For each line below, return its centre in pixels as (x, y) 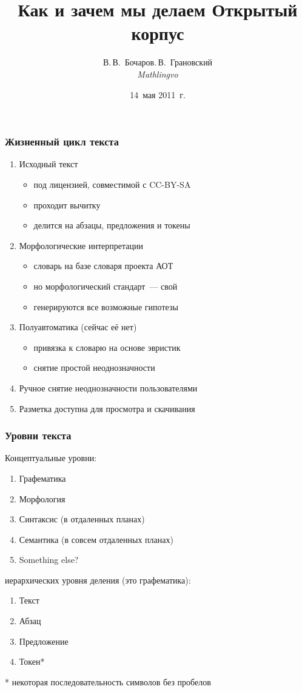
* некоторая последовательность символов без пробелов (108, 681)
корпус (158, 33)
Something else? (49, 560)
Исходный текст (49, 164)
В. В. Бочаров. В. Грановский (158, 62)
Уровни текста (38, 435)
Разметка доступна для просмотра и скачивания (107, 408)
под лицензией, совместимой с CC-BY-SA (112, 184)
